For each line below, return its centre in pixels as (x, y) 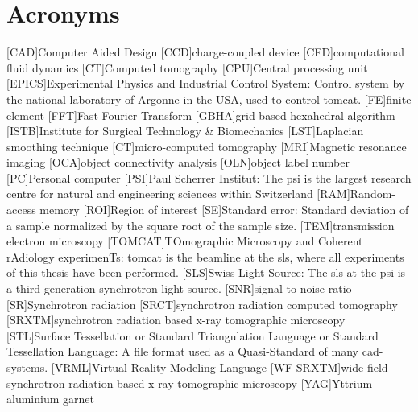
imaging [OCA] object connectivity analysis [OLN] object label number (178, 162)
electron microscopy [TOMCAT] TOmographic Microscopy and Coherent (185, 241)
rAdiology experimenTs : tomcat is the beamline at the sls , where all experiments (205, 256)
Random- (372, 194)
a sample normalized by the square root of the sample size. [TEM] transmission (201, 225)
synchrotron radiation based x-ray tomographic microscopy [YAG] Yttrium (190, 383)
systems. (27, 367)
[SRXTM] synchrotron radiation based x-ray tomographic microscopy (176, 320)
